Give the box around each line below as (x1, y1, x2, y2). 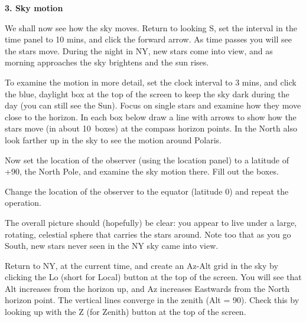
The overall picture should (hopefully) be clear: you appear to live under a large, (5, 216, 297, 228)
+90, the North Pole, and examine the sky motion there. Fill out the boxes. (5, 165, 279, 178)
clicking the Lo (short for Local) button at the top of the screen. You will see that (5, 271, 302, 283)
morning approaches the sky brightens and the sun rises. (5, 56, 209, 68)
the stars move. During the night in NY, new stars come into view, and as (5, 44, 273, 57)
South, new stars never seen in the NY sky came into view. (5, 239, 219, 252)
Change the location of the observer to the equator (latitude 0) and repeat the (5, 185, 289, 197)
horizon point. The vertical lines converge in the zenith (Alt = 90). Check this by (5, 294, 300, 306)
